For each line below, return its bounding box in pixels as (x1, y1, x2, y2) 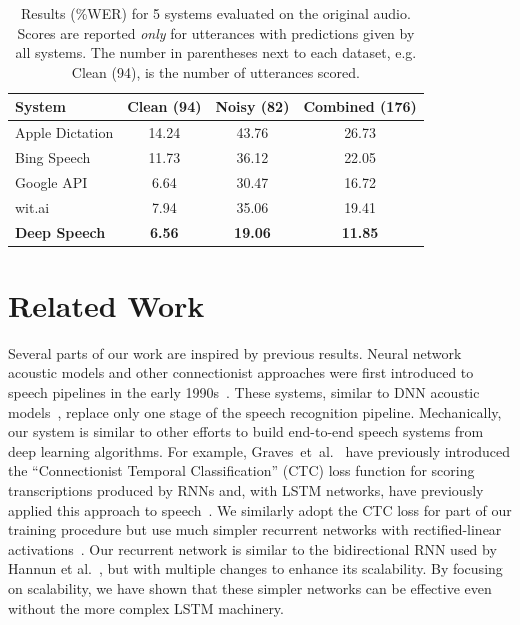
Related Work (8, 284, 205, 325)
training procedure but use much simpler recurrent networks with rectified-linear (8, 519, 502, 540)
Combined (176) (303, 96, 417, 117)
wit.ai (15, 196, 50, 217)
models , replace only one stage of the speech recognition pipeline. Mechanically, (8, 401, 502, 422)
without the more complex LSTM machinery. (8, 597, 284, 618)
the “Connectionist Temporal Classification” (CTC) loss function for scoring (8, 460, 475, 481)
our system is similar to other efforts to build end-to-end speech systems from (8, 421, 484, 442)
